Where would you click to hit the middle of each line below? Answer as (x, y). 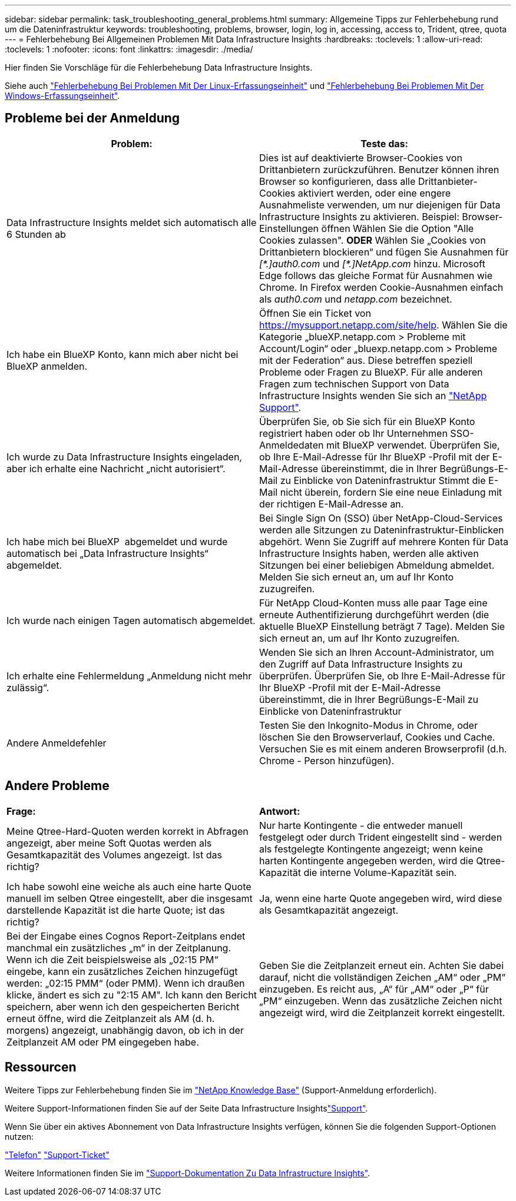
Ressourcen (41, 1067)
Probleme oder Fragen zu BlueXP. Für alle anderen (371, 372)
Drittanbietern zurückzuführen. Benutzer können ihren (379, 169)
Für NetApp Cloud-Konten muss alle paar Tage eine (373, 603)
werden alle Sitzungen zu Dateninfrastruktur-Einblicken (382, 530)
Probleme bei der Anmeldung (92, 118)
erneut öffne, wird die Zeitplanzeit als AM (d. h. (111, 1018)
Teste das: (384, 143)
